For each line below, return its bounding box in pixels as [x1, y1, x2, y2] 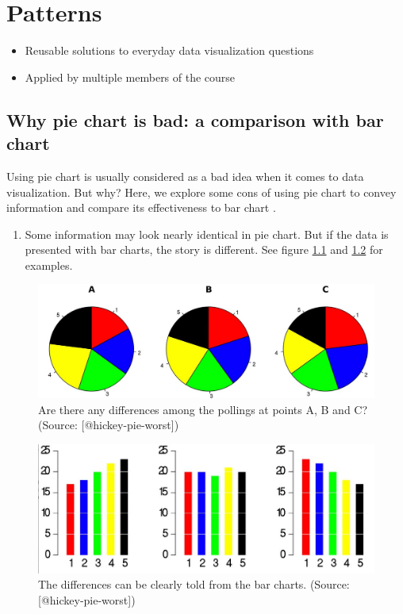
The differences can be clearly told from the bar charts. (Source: [38, 576, 350, 593]
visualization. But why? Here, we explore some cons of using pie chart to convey [6, 183, 397, 200]
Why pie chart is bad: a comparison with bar [6, 107, 384, 132]
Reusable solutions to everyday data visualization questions [25, 42, 314, 59]
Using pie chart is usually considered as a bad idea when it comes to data [6, 167, 364, 184]
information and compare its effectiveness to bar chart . [6, 199, 276, 216]
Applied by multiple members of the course [25, 68, 236, 85]
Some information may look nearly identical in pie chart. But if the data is [25, 225, 389, 242]
